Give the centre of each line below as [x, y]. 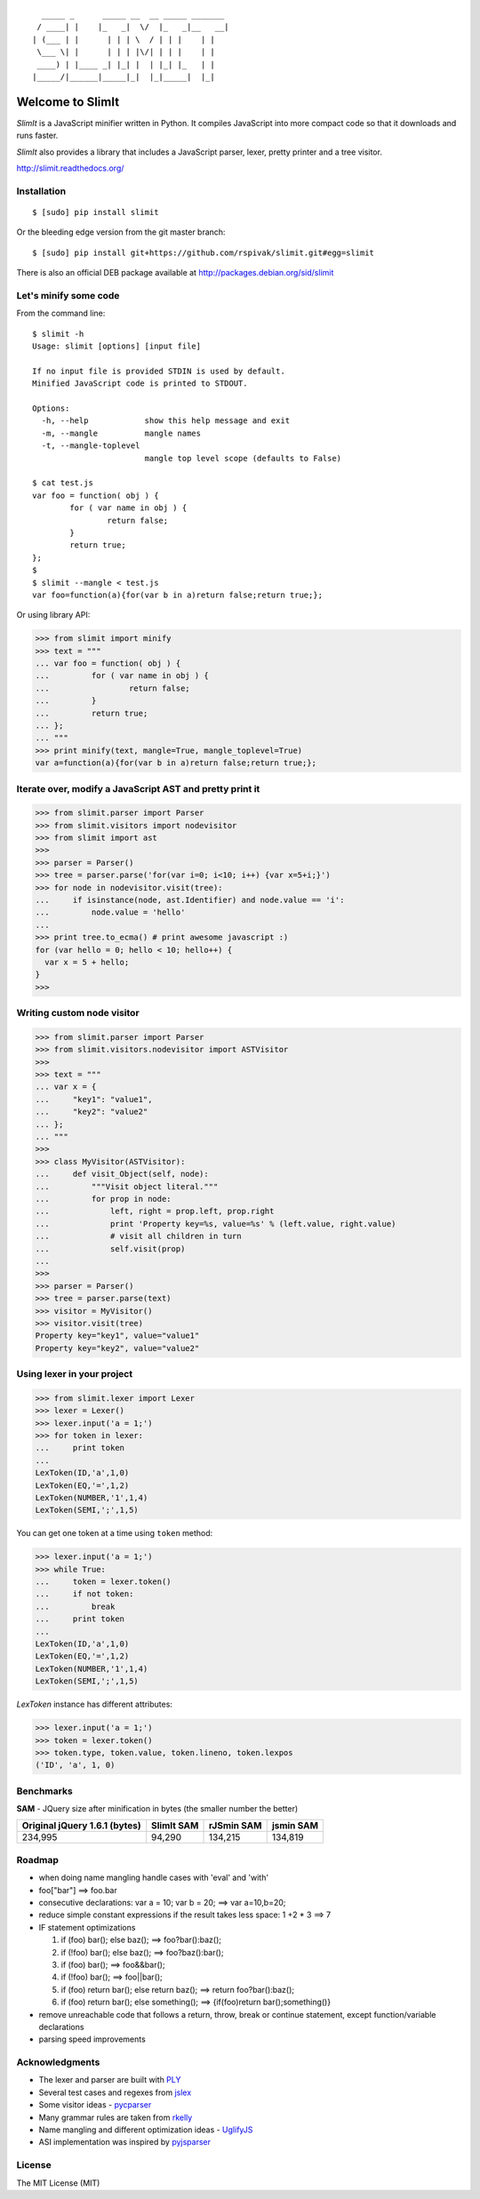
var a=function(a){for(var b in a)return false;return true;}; [176, 763]
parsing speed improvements [92, 2039]
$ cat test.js [63, 483]
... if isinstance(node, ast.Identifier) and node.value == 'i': [190, 900]
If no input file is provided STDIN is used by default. [159, 371]
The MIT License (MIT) [58, 2183]
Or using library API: [53, 615]
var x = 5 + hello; [87, 962]
